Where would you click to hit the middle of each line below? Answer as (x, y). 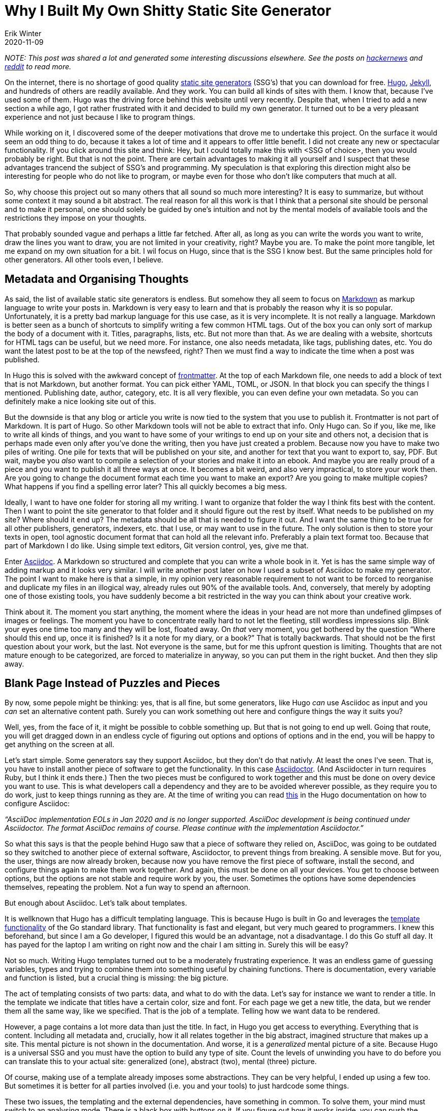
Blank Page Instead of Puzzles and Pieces (112, 683)
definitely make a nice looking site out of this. (80, 401)
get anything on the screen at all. (60, 745)
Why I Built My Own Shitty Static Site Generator (168, 11)
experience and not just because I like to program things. (100, 117)
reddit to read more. (38, 66)
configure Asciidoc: (37, 804)
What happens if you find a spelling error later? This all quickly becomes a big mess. (146, 486)
